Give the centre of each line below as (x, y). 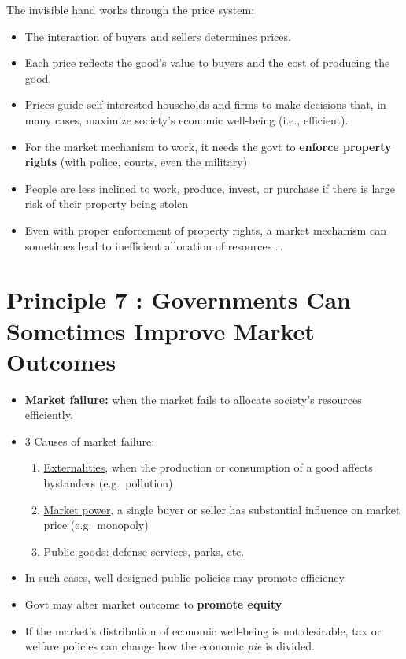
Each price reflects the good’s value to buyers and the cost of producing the (207, 63)
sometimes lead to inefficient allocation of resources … (154, 245)
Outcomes (61, 361)
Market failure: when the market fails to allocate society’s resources (193, 399)
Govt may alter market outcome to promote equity (153, 603)
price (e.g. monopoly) (96, 525)
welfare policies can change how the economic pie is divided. (170, 646)
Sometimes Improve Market (161, 330)
